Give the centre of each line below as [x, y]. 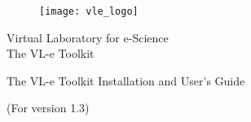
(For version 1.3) [48, 108]
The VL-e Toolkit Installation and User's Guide [126, 80]
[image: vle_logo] [89, 11]
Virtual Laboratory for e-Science [88, 37]
